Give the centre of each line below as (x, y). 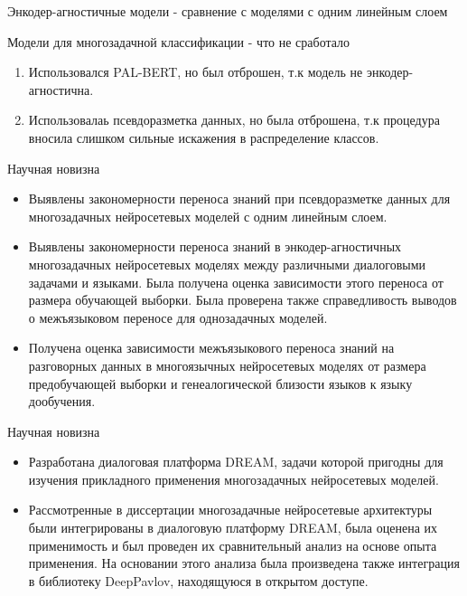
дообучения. (62, 401)
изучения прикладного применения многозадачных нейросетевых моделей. (233, 479)
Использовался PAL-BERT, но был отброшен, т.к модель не (196, 72)
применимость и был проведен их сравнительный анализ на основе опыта (233, 545)
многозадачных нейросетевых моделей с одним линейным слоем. (208, 216)
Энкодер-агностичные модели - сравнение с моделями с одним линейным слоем (228, 11)
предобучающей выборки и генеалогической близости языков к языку (220, 383)
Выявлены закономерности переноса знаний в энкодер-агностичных (215, 246)
